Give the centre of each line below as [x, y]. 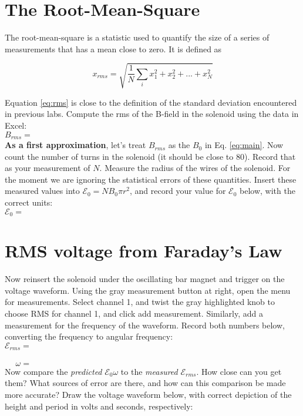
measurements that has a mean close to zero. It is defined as [113, 48]
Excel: [16, 125]
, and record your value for [178, 191]
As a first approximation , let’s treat [75, 145]
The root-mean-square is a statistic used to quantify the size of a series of [137, 37]
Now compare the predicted [53, 371]
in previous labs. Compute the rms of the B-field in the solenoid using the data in [152, 114]
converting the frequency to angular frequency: [89, 336]
